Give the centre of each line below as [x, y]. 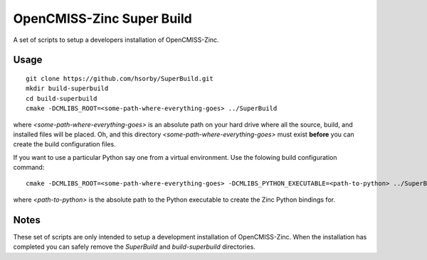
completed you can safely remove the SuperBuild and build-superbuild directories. [134, 247]
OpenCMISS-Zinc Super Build [102, 18]
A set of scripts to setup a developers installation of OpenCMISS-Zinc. [116, 40]
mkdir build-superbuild [67, 88]
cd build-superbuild [62, 98]
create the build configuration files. [65, 144]
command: [29, 168]
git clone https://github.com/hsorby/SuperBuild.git [120, 78]
